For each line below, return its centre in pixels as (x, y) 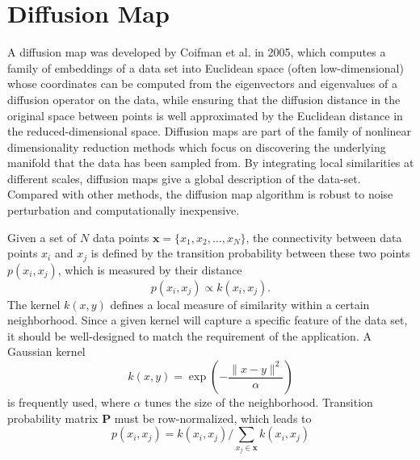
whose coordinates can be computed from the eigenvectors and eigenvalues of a (202, 84)
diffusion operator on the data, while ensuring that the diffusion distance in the (204, 99)
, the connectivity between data (324, 237)
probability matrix (53, 418)
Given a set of (42, 237)
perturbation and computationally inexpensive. (124, 210)
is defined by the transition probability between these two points (250, 253)
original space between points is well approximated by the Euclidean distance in (205, 115)
